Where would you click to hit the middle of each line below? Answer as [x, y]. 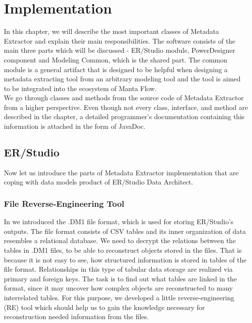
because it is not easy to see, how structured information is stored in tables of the [125, 259]
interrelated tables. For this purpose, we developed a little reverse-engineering [119, 298]
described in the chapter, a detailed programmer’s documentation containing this [124, 116]
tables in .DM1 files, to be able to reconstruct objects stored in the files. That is [123, 250]
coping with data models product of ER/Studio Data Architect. [99, 182]
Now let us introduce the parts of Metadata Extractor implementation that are [121, 172]
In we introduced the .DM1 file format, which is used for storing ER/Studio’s [119, 222]
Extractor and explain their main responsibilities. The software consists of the [120, 40]
